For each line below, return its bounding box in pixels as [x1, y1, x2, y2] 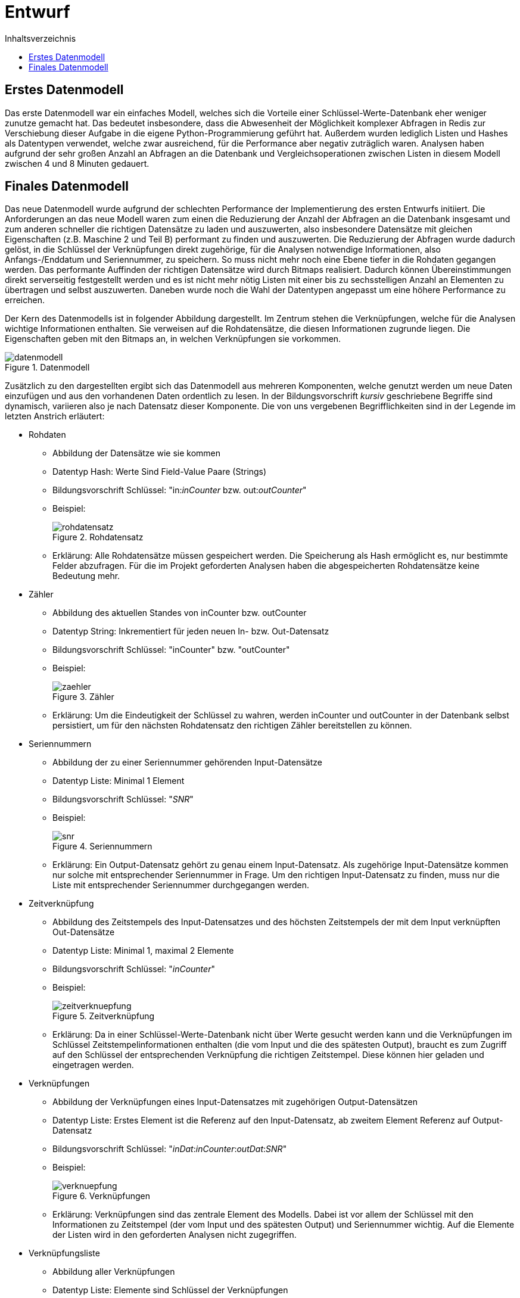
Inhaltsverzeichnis [5, 33, 76, 43]
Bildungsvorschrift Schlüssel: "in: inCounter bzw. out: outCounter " [52, 485, 307, 496]
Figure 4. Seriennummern [52, 841, 152, 852]
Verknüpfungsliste [29, 1248, 100, 1259]
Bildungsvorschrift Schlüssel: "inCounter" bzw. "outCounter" [52, 645, 290, 655]
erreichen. [5, 295, 45, 306]
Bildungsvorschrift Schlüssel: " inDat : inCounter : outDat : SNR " [52, 1144, 287, 1154]
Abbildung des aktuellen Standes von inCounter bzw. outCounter [52, 608, 307, 618]
